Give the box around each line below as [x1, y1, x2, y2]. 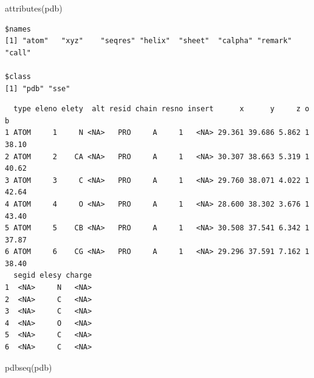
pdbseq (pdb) [5, 360, 52, 373]
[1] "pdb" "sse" [5, 84, 70, 93]
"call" [5, 48, 31, 57]
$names [5, 24, 31, 33]
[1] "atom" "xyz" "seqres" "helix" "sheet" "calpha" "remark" [5, 36, 292, 46]
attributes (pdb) [5, 2, 63, 14]
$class [5, 72, 31, 81]
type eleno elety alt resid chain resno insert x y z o [13, 105, 310, 114]
